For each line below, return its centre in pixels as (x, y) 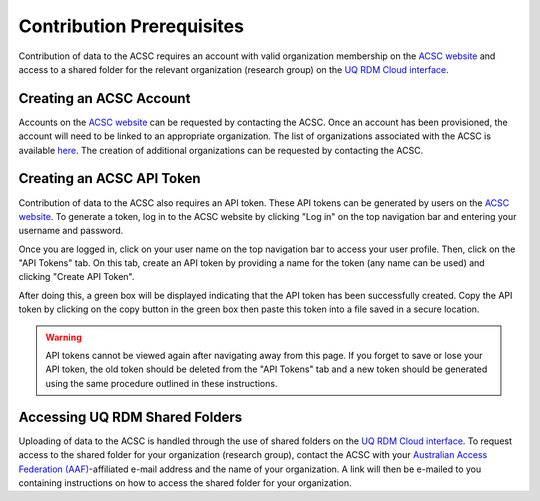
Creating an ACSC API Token (109, 178)
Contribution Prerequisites (131, 26)
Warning (63, 337)
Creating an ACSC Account (104, 98)
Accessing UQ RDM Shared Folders (130, 416)
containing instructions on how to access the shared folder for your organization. (185, 482)
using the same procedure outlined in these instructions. (161, 383)
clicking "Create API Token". (76, 277)
